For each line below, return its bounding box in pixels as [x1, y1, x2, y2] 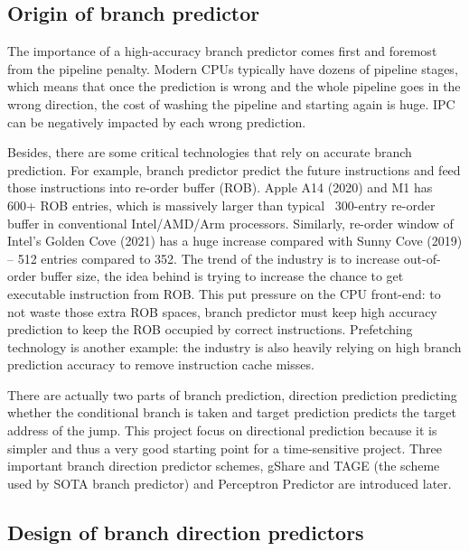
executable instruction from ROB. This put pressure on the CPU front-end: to [7, 284, 441, 303]
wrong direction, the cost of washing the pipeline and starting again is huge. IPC [7, 94, 455, 113]
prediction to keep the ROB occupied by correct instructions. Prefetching [7, 320, 413, 339]
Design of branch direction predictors [7, 518, 364, 546]
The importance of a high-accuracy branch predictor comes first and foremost [7, 42, 437, 61]
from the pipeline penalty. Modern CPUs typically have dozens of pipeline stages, [7, 59, 458, 78]
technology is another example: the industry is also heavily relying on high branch [7, 337, 462, 356]
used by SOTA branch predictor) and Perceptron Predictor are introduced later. [7, 473, 452, 492]
